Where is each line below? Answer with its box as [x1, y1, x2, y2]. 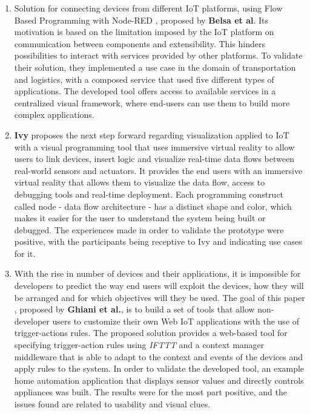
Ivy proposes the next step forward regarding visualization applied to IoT [14, 128, 289, 141]
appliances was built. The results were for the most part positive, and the [14, 386, 287, 398]
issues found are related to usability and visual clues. [14, 398, 211, 410]
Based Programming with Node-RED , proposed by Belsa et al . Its [14, 13, 269, 26]
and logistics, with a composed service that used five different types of [14, 73, 274, 85]
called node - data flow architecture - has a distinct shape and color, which [14, 199, 292, 212]
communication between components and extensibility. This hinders [14, 37, 265, 50]
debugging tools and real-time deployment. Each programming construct [14, 187, 284, 200]
